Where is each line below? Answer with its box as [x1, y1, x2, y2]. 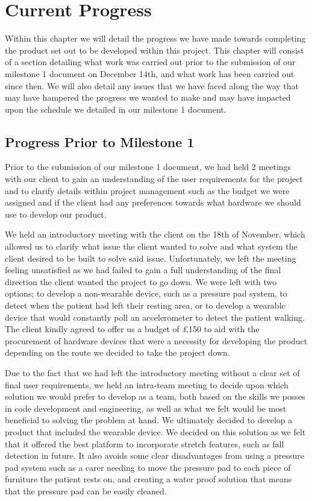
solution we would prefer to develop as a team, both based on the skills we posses [5, 390, 305, 403]
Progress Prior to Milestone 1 [5, 132, 195, 151]
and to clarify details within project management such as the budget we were [5, 184, 290, 197]
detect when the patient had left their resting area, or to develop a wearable [5, 299, 285, 312]
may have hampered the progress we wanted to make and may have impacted [5, 91, 291, 104]
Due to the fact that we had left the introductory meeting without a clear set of [5, 366, 300, 379]
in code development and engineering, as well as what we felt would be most [5, 402, 287, 414]
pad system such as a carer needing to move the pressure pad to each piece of [5, 461, 291, 473]
